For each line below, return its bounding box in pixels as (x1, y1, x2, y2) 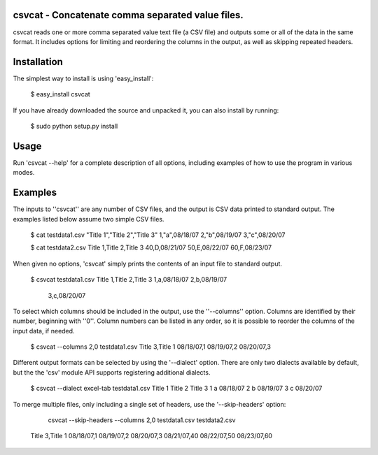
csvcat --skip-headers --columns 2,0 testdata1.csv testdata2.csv (48, 416, 236, 424)
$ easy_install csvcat (30, 90, 90, 99)
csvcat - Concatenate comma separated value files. (13, 9, 244, 21)
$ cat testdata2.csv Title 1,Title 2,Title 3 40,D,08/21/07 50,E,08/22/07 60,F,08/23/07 (30, 243, 272, 252)
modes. (13, 168, 35, 177)
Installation (13, 56, 63, 68)
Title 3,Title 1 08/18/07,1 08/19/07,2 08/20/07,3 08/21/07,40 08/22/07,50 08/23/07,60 (30, 432, 273, 440)
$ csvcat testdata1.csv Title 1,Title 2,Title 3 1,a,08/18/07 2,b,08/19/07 (30, 275, 227, 284)
